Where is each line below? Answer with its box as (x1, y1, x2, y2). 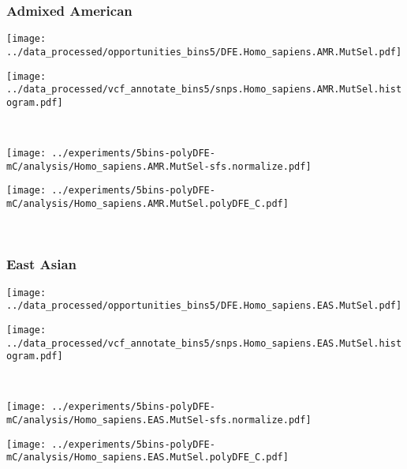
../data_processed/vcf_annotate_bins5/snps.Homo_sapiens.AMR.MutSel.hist (6, 84, 402, 96)
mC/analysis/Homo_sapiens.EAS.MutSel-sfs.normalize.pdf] (6, 415, 312, 426)
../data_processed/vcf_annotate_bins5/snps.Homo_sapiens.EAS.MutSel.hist (6, 337, 402, 349)
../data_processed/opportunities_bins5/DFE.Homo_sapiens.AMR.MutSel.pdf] (6, 46, 402, 58)
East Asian (6, 254, 77, 274)
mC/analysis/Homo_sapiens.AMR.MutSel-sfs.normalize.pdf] (6, 160, 312, 172)
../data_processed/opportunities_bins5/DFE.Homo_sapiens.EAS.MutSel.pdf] (6, 300, 402, 312)
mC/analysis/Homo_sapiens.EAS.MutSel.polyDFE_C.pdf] (6, 452, 289, 463)
